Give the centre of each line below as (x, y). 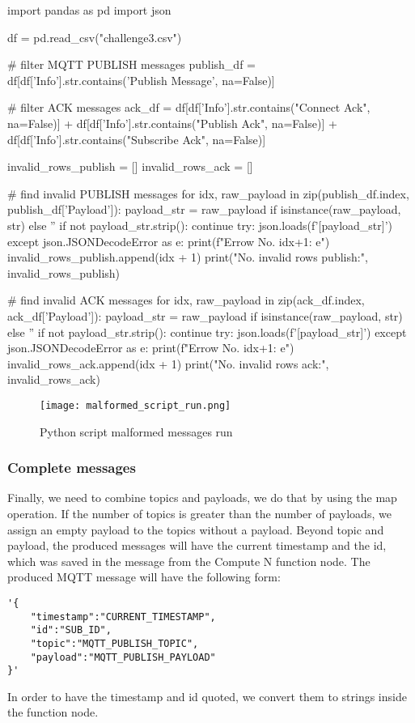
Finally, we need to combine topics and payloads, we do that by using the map (202, 498)
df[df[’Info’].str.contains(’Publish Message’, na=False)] (141, 80)
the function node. (53, 712)
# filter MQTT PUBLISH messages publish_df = (131, 64)
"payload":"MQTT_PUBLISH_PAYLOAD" (123, 657)
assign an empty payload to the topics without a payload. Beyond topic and (196, 529)
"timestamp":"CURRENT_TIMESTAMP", (123, 617)
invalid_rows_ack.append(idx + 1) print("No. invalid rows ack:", (168, 363)
